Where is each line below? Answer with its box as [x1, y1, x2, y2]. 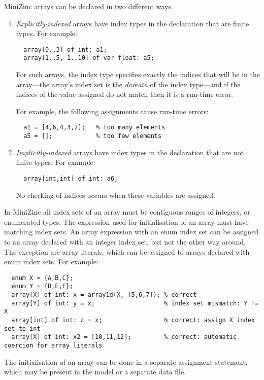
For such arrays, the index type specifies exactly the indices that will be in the [16, 69, 260, 80]
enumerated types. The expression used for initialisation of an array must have [4, 216, 249, 227]
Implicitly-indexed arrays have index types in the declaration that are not [16, 147, 244, 157]
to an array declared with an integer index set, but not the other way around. [4, 236, 246, 247]
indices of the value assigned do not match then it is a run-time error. [16, 89, 233, 99]
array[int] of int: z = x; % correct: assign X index [11, 317, 255, 324]
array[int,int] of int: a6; [23, 175, 118, 182]
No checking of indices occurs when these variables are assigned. [16, 189, 215, 200]
